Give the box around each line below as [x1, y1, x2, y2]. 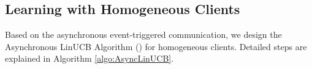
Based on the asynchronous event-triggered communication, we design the [5, 28, 282, 41]
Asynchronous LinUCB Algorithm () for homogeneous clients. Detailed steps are [5, 40, 307, 53]
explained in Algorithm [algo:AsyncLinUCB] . [5, 52, 174, 65]
